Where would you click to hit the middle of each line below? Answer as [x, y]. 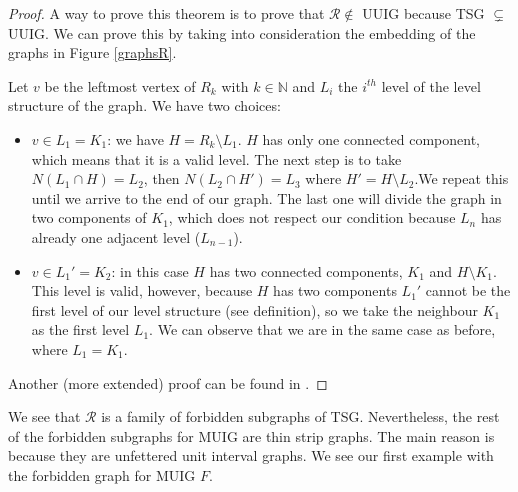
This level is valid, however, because [142, 290]
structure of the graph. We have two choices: [144, 105]
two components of [89, 217]
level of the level [431, 85]
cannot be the [468, 290]
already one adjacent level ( [116, 236]
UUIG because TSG [423, 13]
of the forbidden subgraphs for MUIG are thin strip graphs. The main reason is [251, 435]
